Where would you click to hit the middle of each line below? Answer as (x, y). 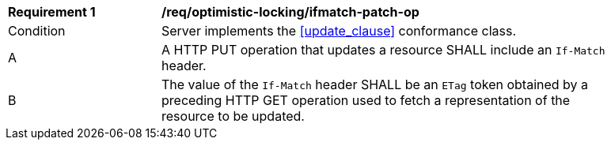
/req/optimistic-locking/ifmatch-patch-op (290, 12)
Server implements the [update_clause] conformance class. (339, 31)
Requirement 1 (52, 12)
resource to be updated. (233, 116)
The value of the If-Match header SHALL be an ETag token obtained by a (375, 84)
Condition (37, 31)
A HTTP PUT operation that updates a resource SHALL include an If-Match (383, 50)
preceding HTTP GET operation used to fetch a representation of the (366, 100)
